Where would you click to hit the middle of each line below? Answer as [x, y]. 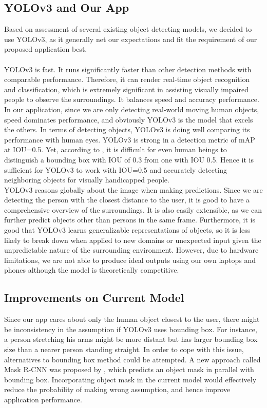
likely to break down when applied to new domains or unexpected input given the [133, 240]
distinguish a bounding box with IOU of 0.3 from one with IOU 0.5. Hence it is [129, 159]
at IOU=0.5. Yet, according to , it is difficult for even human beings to [116, 149]
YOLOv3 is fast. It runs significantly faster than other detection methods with [128, 69]
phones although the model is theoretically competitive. [92, 270]
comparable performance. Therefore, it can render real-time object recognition [127, 79]
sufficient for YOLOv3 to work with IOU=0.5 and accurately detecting [116, 169]
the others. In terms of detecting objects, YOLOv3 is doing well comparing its [127, 129]
